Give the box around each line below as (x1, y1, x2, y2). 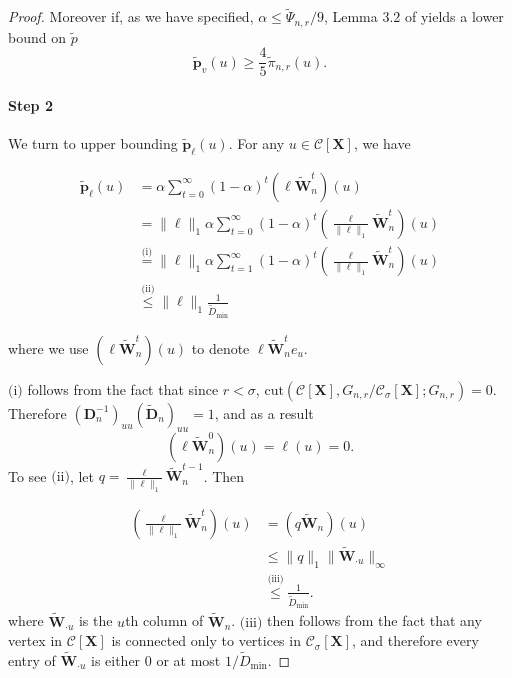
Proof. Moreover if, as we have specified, (8, 6, 254, 27)
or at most (156, 650, 221, 671)
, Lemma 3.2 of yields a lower (323, 6, 504, 27)
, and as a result (214, 402, 314, 423)
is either (90, 650, 141, 671)
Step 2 (8, 94, 53, 115)
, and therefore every (352, 630, 479, 651)
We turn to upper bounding (8, 133, 178, 154)
